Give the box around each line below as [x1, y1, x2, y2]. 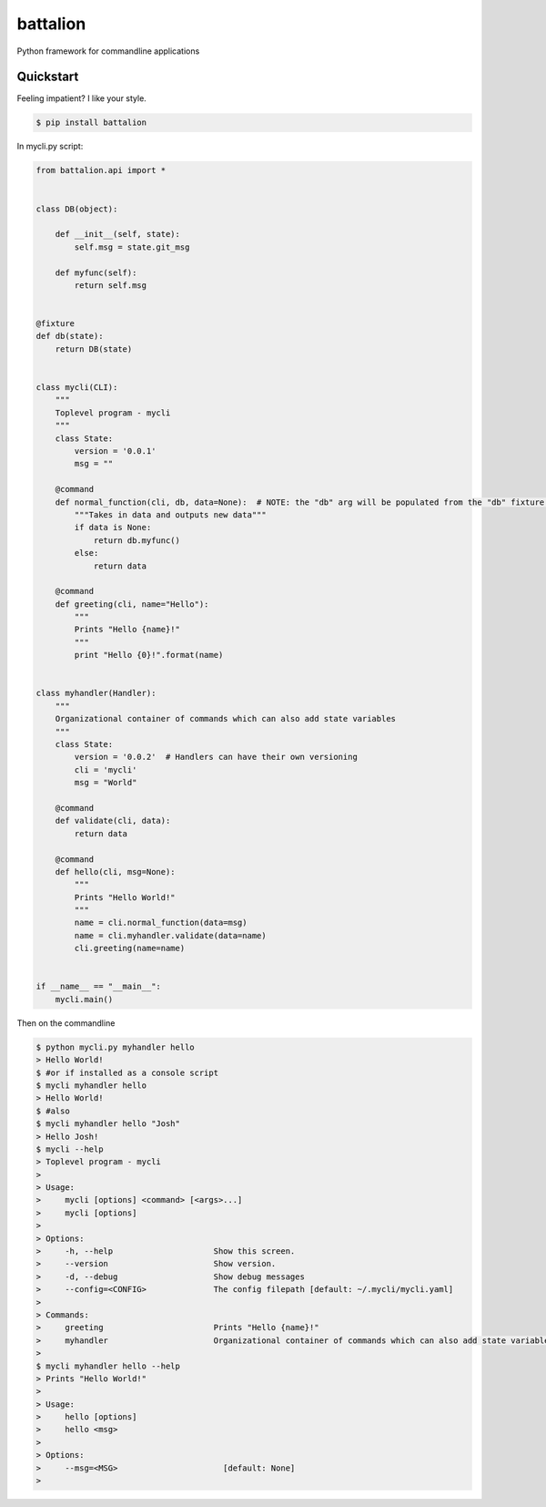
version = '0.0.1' [74, 446, 157, 456]
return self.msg [74, 280, 147, 291]
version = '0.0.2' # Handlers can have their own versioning [74, 752, 359, 763]
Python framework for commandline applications [16, 46, 200, 56]
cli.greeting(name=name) [74, 943, 186, 954]
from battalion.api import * [35, 165, 167, 176]
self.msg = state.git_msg [74, 241, 190, 252]
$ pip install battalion [35, 118, 147, 128]
